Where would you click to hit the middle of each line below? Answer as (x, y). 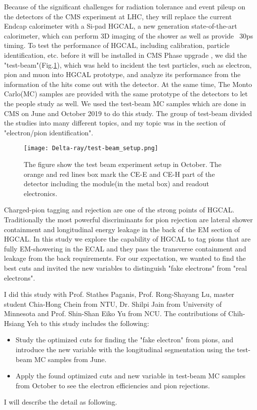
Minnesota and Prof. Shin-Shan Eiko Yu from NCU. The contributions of (115, 313)
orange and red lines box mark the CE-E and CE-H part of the (119, 174)
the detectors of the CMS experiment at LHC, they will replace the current (118, 16)
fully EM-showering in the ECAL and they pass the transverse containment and (125, 248)
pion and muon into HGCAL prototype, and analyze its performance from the (122, 74)
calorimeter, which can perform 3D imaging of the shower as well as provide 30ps (128, 35)
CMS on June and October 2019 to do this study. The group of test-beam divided (128, 113)
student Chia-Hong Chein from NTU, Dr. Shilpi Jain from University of (113, 304)
